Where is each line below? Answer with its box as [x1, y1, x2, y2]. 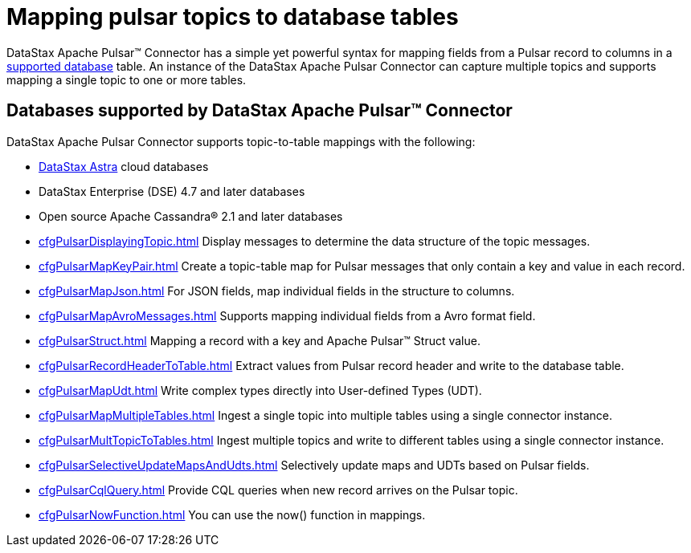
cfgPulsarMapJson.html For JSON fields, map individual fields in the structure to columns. [39, 283, 515, 298]
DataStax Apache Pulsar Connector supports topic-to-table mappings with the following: [6, 134, 476, 148]
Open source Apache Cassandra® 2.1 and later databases [39, 209, 343, 223]
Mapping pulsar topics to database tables [6, 3, 459, 30]
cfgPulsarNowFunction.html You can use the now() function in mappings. [39, 507, 426, 522]
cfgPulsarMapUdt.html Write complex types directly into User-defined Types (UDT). [39, 383, 482, 397]
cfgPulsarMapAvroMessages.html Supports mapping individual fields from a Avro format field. [39, 308, 536, 323]
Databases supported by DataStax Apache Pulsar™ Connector [6, 100, 513, 121]
